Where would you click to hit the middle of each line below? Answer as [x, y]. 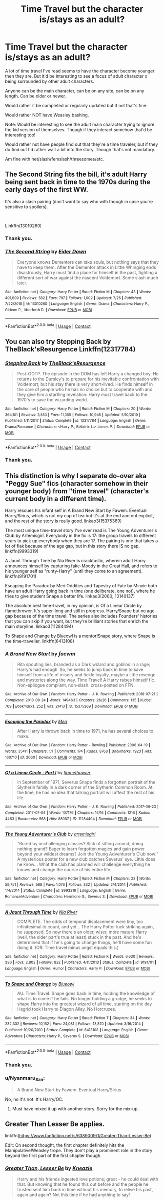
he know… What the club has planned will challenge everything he [83, 864]
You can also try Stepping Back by [58, 341]
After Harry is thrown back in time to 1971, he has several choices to [85, 731]
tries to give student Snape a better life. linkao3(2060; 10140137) [70, 596]
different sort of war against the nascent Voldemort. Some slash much [88, 277]
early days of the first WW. [47, 190]
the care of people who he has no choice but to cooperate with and [85, 389]
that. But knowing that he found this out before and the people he [83, 1184]
